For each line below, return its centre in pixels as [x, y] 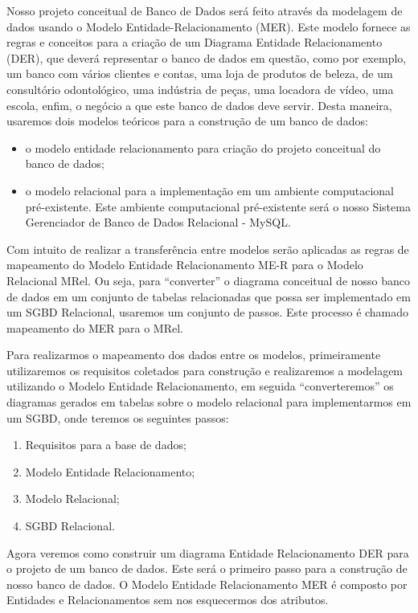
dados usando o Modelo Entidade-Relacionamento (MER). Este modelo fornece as [209, 26]
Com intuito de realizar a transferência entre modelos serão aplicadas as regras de [208, 249]
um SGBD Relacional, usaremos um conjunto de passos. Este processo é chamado [208, 312]
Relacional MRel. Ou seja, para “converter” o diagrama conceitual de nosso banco [209, 280]
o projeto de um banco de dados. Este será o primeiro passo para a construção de [207, 568]
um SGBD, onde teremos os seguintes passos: [118, 417]
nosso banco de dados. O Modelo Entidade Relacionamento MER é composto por [207, 584]
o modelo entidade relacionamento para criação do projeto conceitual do [203, 147]
